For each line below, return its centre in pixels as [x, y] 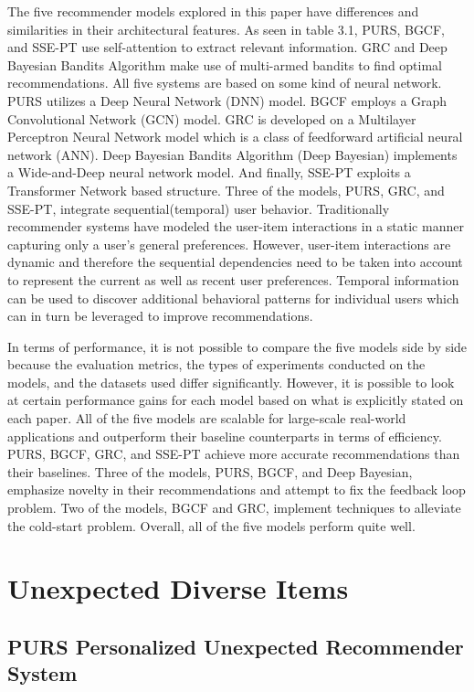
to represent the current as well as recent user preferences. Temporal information [233, 279]
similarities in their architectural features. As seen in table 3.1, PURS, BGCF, [226, 29]
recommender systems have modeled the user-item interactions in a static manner [236, 226]
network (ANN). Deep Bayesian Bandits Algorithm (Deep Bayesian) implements [232, 154]
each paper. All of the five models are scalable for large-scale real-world [207, 418]
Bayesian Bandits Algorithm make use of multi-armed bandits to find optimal [225, 64]
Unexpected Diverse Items [178, 588]
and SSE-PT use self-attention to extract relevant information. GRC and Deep [227, 47]
